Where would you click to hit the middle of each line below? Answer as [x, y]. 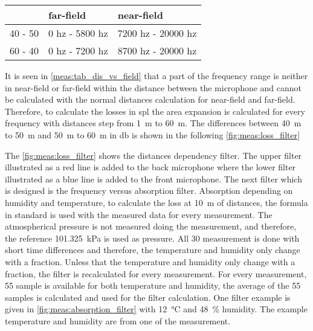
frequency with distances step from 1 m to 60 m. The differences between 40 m [153, 123]
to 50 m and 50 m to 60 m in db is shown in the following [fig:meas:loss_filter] [153, 134]
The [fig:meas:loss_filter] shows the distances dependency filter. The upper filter [153, 155]
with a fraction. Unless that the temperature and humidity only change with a [150, 261]
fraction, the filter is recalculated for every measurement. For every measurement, [156, 273]
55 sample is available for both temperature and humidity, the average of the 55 [153, 285]
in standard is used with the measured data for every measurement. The [139, 214]
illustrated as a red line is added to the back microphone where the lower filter [150, 167]
